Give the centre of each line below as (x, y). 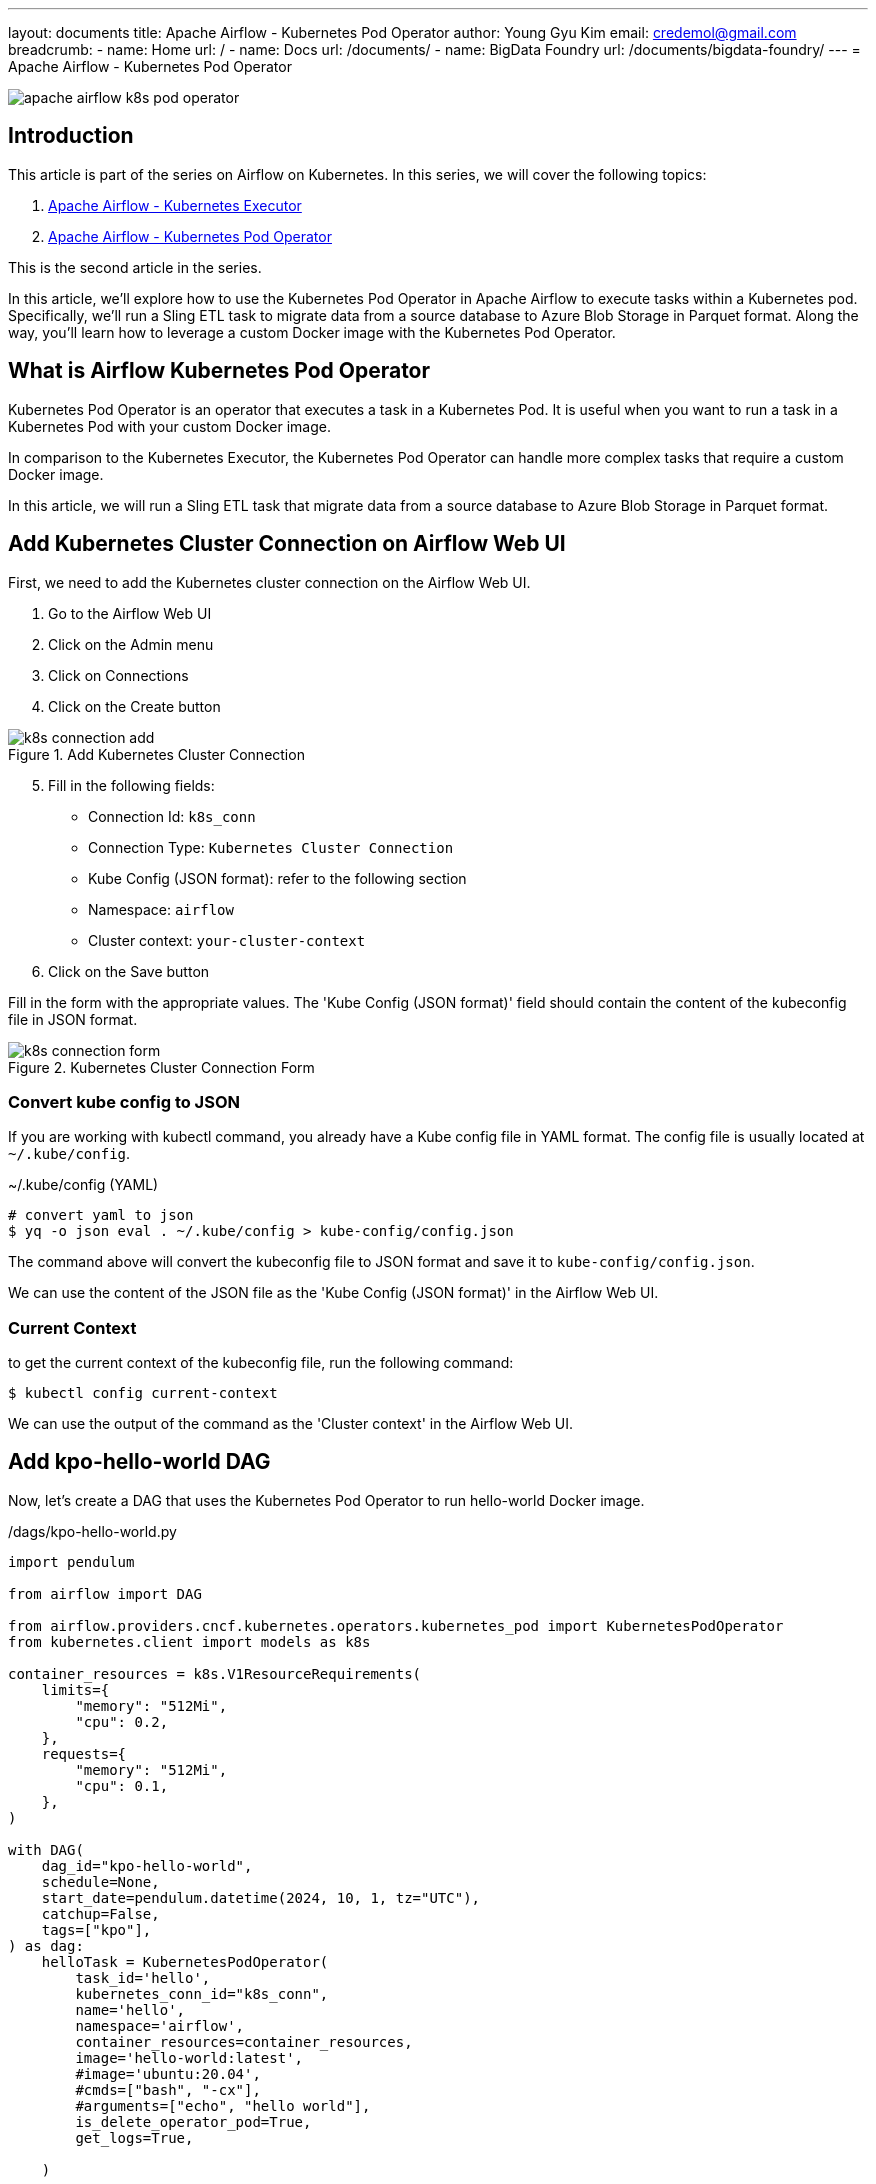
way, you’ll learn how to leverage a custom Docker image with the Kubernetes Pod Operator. (312, 332)
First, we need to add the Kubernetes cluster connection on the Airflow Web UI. (269, 582)
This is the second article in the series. (135, 267)
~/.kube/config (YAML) (83, 1185)
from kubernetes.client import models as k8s (189, 1641)
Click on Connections (118, 675)
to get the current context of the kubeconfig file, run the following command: (261, 1363)
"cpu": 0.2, (122, 1721)
